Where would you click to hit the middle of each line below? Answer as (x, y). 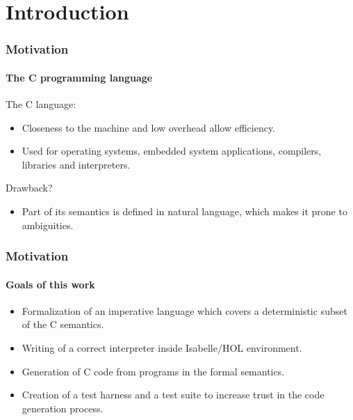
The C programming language (79, 77)
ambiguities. (48, 225)
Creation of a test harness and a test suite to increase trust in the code (173, 395)
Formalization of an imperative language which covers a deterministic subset (184, 310)
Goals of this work (50, 284)
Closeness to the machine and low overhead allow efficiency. (149, 127)
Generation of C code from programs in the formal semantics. (153, 371)
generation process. (63, 408)
